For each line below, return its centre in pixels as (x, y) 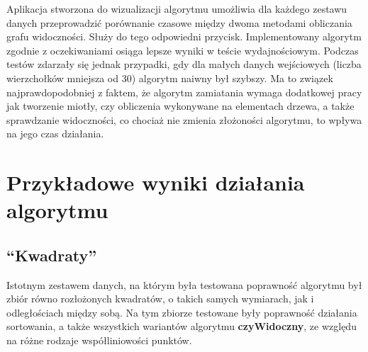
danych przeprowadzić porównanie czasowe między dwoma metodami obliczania (179, 22)
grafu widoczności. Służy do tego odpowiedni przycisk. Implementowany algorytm (184, 36)
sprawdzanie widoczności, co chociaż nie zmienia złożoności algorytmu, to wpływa (184, 119)
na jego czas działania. (55, 134)
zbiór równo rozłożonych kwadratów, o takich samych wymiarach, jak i (160, 299)
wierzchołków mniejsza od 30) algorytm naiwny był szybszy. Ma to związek (170, 78)
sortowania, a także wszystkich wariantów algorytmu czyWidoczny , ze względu (182, 326)
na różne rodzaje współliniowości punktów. (99, 340)
